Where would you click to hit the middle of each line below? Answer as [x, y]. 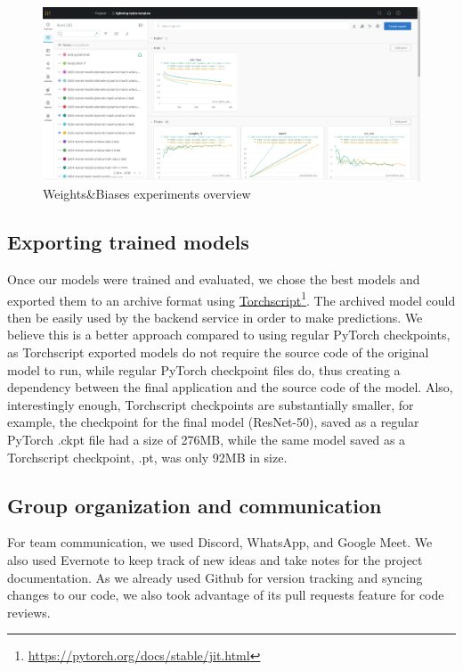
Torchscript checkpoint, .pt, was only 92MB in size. [147, 457]
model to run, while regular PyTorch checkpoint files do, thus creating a [204, 369]
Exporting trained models [128, 242]
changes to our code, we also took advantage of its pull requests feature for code [226, 595]
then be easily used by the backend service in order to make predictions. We [215, 317]
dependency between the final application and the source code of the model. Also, [230, 387]
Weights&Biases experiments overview [147, 194]
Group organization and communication [195, 505]
